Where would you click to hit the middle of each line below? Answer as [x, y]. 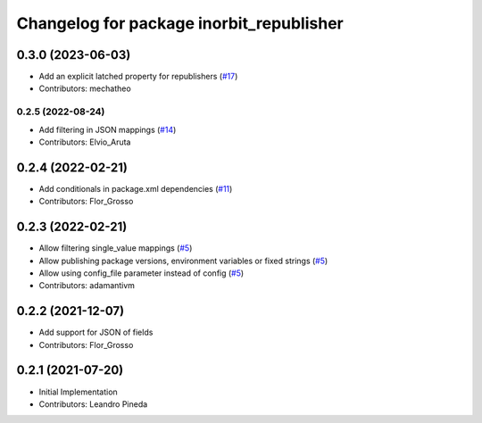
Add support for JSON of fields [96, 332]
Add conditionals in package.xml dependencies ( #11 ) [136, 188]
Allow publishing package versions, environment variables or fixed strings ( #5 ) [183, 261]
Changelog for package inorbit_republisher [180, 23]
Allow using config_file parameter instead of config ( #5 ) [141, 273]
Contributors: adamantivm [87, 286]
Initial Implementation [78, 392]
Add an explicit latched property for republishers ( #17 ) [138, 77]
